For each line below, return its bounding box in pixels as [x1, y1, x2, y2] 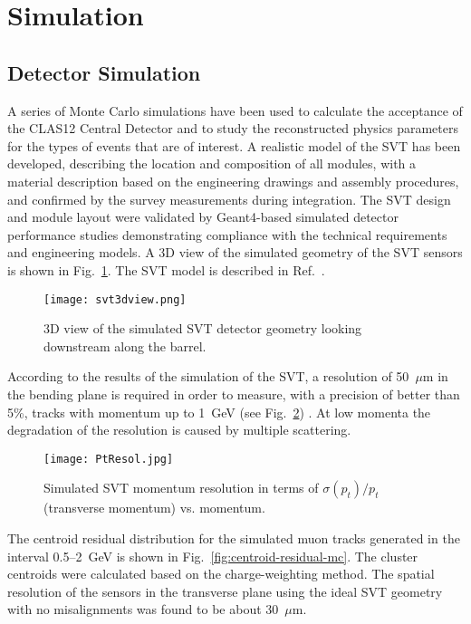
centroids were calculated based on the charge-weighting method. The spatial [7, 564, 435, 583]
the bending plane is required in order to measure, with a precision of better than [7, 384, 460, 403]
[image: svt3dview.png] [43, 293, 187, 306]
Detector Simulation [7, 58, 201, 86]
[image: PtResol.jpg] [43, 452, 174, 466]
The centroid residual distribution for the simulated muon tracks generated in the [7, 528, 460, 547]
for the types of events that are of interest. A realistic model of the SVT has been [7, 136, 461, 155]
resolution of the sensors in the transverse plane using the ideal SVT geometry [7, 581, 443, 600]
